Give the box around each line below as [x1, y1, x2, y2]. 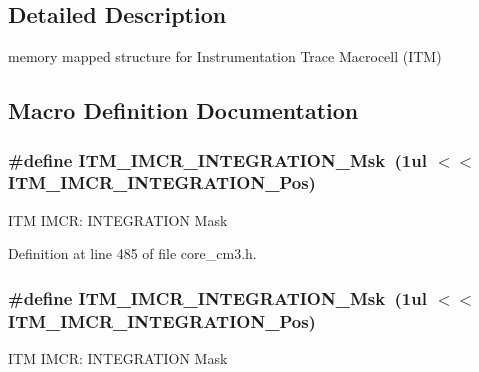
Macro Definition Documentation [8, 95, 359, 126]
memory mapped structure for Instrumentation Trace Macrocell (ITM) [8, 46, 442, 67]
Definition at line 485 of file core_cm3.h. [8, 243, 257, 264]
